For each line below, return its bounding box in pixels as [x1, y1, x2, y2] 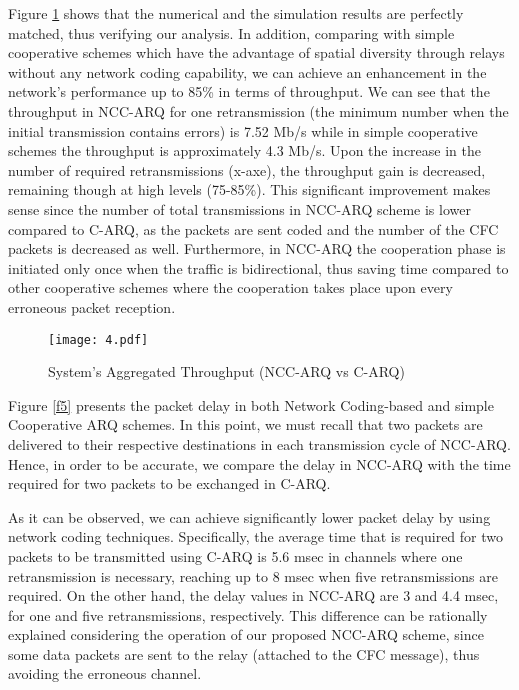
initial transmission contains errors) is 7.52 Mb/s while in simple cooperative [8, 120, 478, 141]
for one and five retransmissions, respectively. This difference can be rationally [8, 604, 488, 625]
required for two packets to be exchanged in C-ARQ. [8, 473, 331, 494]
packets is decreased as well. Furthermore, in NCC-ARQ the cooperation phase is [8, 238, 506, 259]
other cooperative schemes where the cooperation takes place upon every [8, 277, 453, 298]
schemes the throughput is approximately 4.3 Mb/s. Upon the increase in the [8, 140, 482, 161]
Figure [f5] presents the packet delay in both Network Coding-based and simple [8, 394, 494, 415]
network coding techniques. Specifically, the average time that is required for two [8, 526, 504, 547]
